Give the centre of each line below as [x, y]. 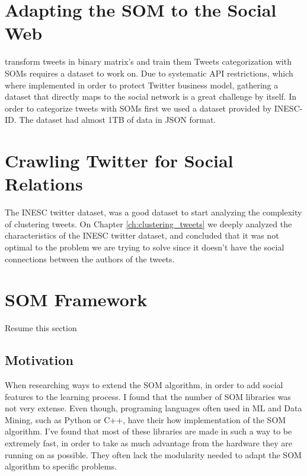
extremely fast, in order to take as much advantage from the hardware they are [148, 443]
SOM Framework [76, 299]
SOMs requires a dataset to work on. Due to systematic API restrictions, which [149, 73]
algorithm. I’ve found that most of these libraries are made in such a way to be [148, 431]
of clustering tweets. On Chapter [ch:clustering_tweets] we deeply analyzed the [148, 223]
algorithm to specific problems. [61, 466]
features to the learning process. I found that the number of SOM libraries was [148, 396]
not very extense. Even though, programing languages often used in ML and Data [153, 408]
